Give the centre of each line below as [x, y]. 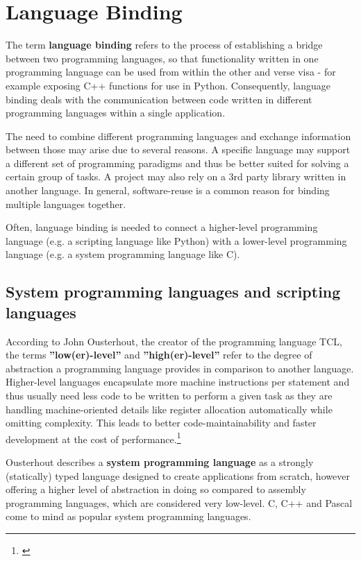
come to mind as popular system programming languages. [128, 516]
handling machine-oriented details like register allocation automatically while [169, 409]
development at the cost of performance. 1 [93, 438]
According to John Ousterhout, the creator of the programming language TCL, [174, 341]
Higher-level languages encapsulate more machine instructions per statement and [178, 382]
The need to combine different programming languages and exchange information [178, 136]
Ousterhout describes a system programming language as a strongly [160, 462]
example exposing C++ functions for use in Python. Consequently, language [168, 85]
